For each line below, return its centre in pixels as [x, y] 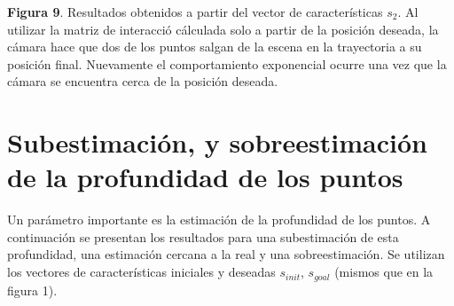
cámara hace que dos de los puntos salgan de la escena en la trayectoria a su [215, 47]
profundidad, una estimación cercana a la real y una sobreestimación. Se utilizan [226, 254]
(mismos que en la [384, 272]
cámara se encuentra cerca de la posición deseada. [143, 81]
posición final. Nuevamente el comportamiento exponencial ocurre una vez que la [227, 63]
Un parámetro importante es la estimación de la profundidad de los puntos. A [219, 220]
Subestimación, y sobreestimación [217, 142]
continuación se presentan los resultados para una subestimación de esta [203, 236]
